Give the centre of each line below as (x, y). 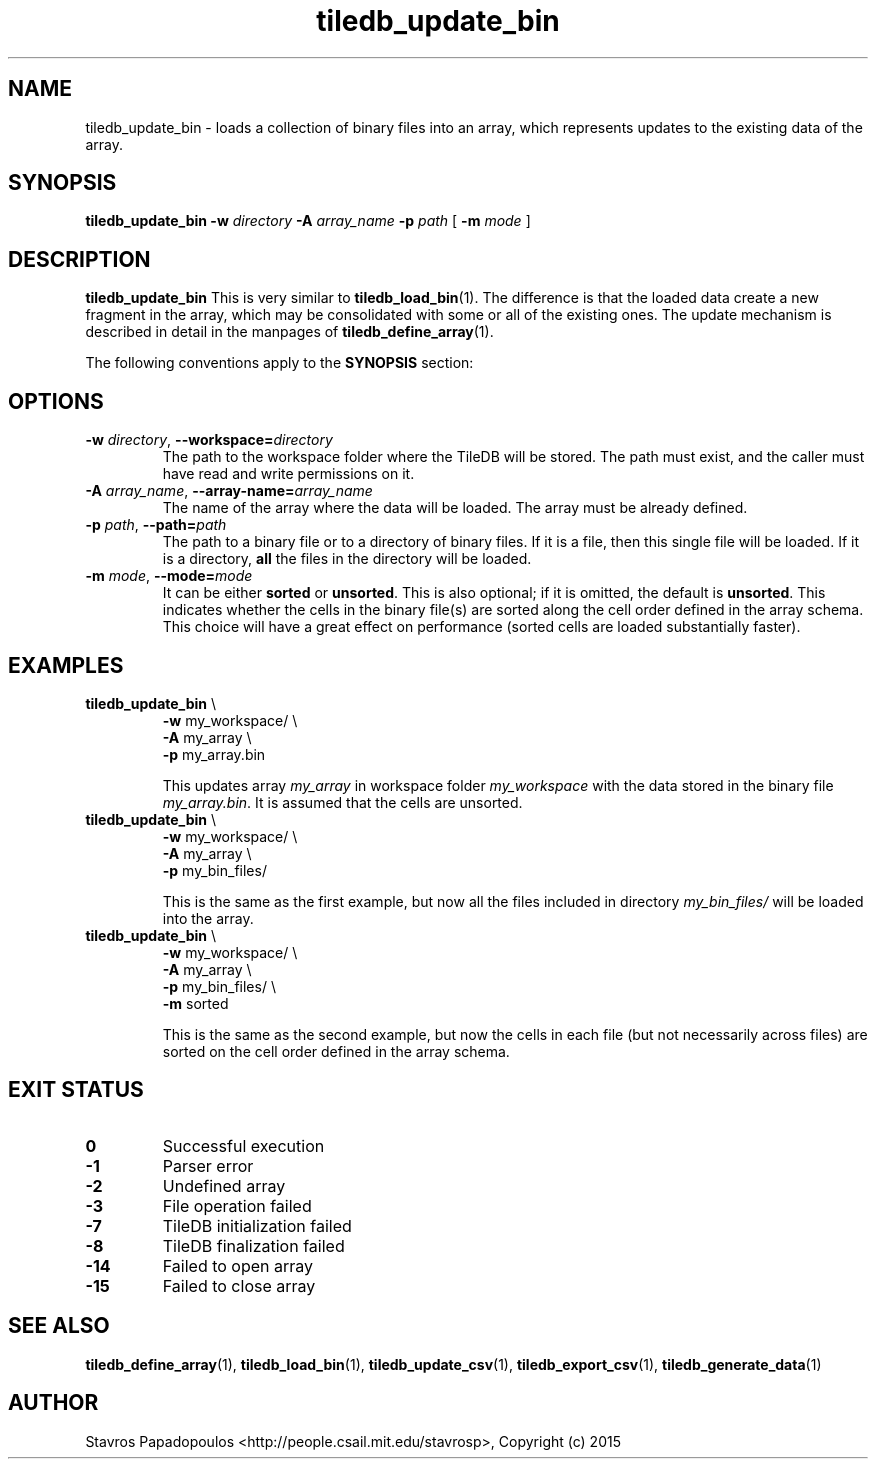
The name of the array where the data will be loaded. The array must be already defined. (455, 508)
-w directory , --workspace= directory (209, 440)
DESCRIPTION (79, 259)
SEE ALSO (59, 1326)
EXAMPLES (66, 665)
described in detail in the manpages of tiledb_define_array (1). (289, 332)
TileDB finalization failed (253, 1245)
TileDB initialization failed (257, 1225)
